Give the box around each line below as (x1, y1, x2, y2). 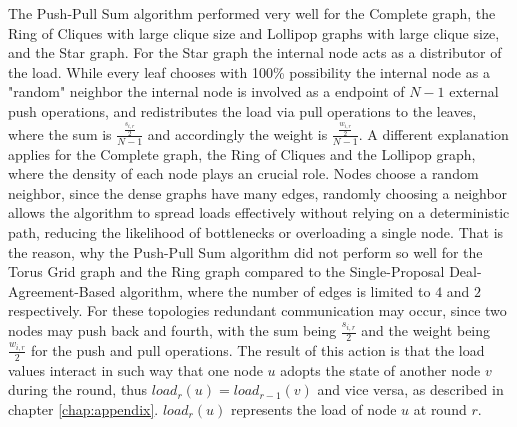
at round (413, 398, 467, 419)
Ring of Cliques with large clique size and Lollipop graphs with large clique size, (8, 22, 500, 43)
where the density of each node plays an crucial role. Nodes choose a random (8, 163, 479, 184)
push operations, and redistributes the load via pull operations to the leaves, (8, 100, 477, 121)
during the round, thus (8, 379, 148, 400)
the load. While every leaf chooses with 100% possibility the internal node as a (8, 61, 490, 82)
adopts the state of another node (280, 359, 481, 380)
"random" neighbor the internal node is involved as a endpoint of (8, 81, 405, 102)
